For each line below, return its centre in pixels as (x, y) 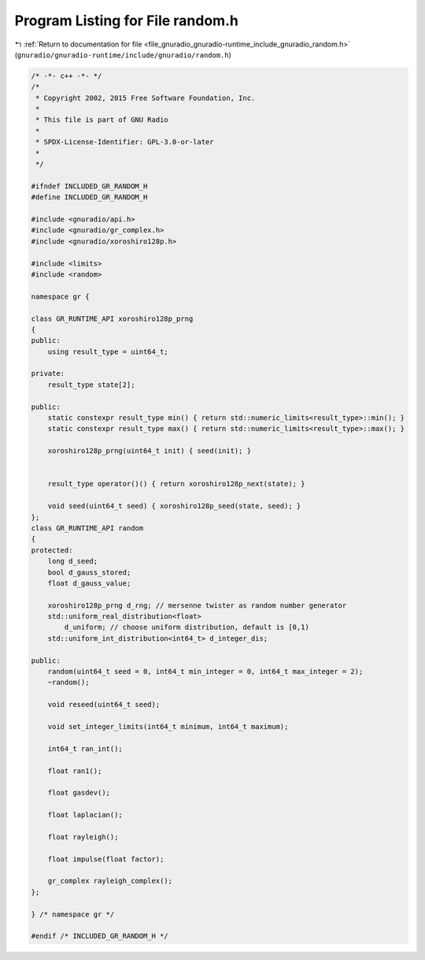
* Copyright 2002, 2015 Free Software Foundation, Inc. (146, 98)
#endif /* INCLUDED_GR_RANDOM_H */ (100, 936)
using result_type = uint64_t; (108, 352)
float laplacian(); (85, 815)
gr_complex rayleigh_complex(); (110, 881)
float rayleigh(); (83, 837)
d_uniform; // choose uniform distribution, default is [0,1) (187, 627)
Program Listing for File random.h (127, 20)
